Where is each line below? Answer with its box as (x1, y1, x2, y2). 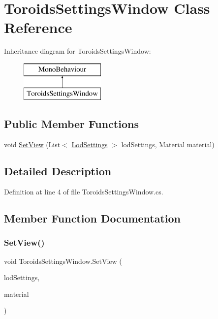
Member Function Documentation (4, 211, 181, 226)
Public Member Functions (4, 116, 139, 131)
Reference (4, 17, 72, 37)
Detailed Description (4, 163, 112, 179)
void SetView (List (4, 139, 61, 150)
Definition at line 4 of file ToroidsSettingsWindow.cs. (4, 187, 163, 197)
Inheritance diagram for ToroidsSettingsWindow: (4, 46, 151, 56)
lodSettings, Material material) (121, 139, 215, 150)
